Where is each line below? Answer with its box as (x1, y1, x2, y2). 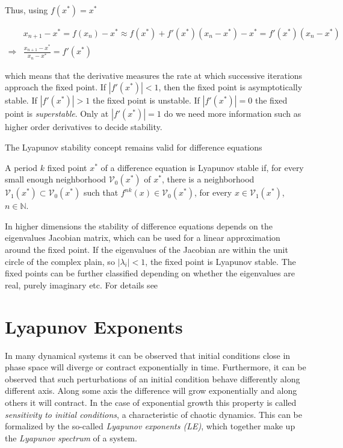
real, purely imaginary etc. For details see (5, 278, 158, 291)
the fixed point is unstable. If (92, 94, 200, 107)
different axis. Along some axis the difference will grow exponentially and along (5, 384, 297, 397)
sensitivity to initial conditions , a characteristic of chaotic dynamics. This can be (5, 408, 302, 420)
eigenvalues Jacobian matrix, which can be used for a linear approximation (5, 231, 280, 244)
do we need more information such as (164, 107, 301, 120)
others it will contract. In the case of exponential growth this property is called (5, 396, 297, 408)
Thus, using (5, 4, 48, 16)
